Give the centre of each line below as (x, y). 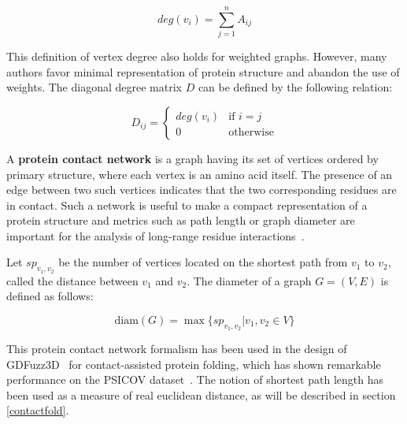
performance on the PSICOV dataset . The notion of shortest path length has (195, 379)
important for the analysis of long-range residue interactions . (155, 235)
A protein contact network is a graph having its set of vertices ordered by (192, 158)
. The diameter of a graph (249, 280)
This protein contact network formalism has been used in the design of (177, 349)
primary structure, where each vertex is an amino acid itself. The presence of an (200, 174)
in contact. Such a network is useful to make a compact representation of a (187, 205)
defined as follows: (50, 296)
